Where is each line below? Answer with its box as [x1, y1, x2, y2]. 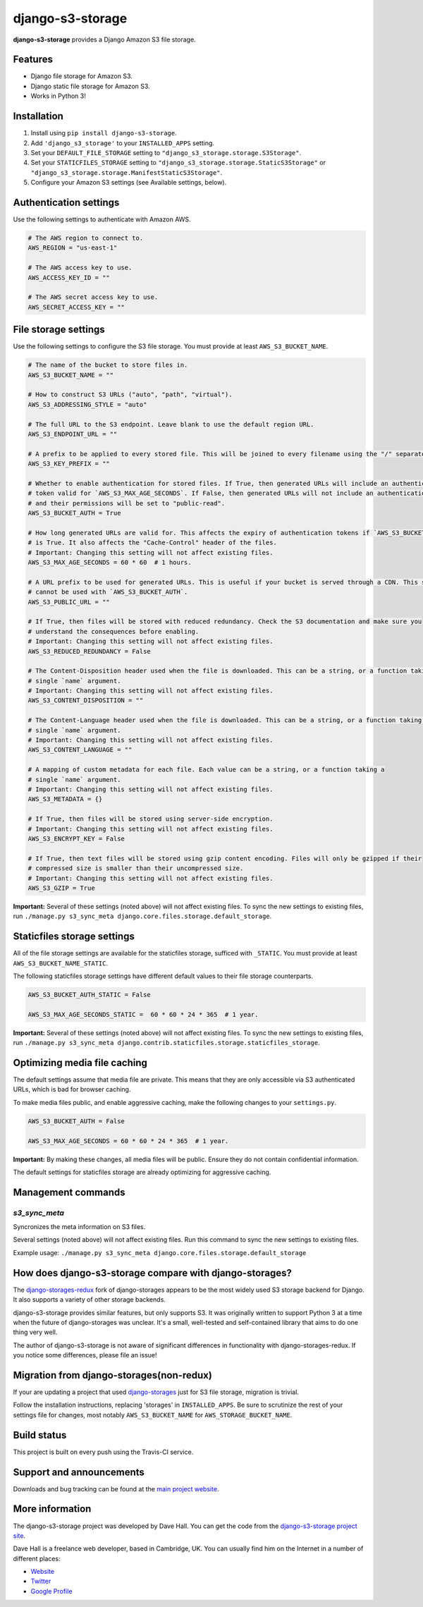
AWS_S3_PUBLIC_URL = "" [27, 598, 111, 606]
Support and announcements [13, 1466, 145, 1478]
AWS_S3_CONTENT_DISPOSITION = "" [27, 697, 144, 704]
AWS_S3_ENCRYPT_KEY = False [27, 834, 125, 843]
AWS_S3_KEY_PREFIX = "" [27, 460, 111, 468]
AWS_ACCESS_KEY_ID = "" [27, 274, 111, 281]
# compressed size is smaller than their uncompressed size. [27, 864, 244, 872]
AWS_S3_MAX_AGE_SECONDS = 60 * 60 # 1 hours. [27, 558, 192, 567]
